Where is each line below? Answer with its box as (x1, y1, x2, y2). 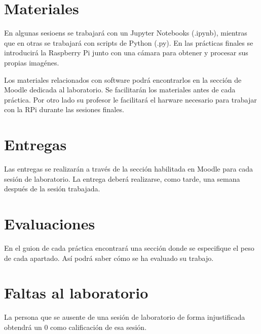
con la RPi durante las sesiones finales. (4, 104, 124, 115)
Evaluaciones (4, 213, 95, 233)
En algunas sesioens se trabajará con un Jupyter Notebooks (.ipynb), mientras (4, 27, 247, 38)
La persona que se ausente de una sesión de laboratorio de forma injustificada (4, 312, 245, 322)
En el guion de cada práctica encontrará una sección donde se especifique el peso (4, 242, 254, 253)
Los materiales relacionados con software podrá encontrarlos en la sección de (4, 74, 242, 85)
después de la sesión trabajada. (4, 183, 100, 194)
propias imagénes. (4, 57, 59, 68)
